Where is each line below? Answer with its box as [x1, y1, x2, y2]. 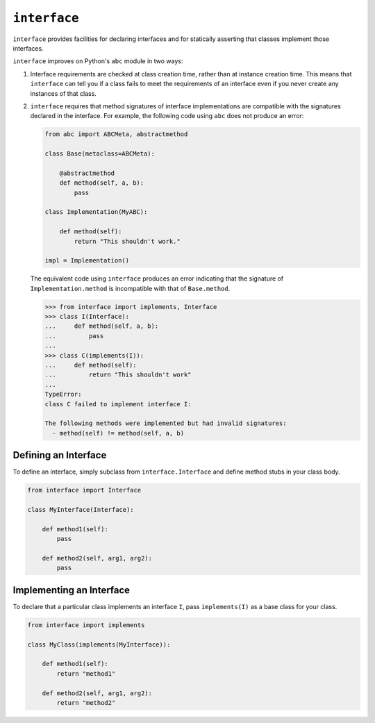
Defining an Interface [12, 449, 107, 461]
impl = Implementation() [44, 257, 130, 265]
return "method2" [56, 699, 116, 706]
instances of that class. [30, 89, 97, 97]
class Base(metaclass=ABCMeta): [44, 150, 156, 158]
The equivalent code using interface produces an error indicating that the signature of [30, 274, 284, 283]
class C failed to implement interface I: [44, 400, 192, 408]
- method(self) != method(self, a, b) [52, 429, 184, 437]
